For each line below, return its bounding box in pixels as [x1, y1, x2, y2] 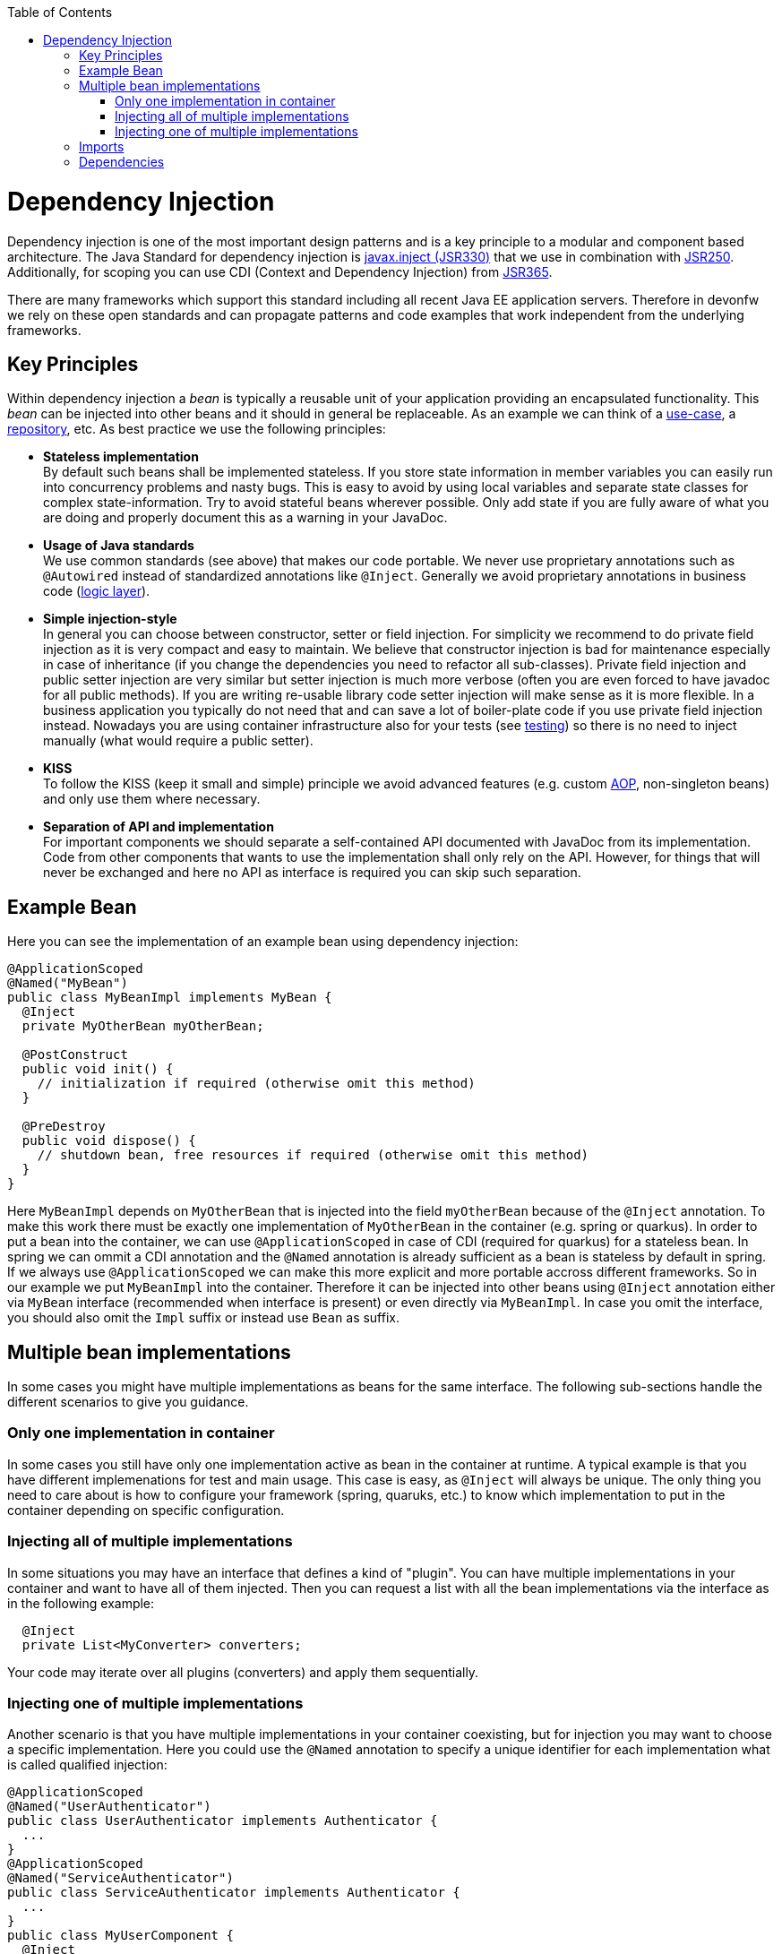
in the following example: [7, 1595, 155, 1611]
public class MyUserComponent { [7, 1928, 234, 1943]
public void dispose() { [21, 1133, 196, 1149]
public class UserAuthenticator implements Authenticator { [7, 1813, 438, 1829]
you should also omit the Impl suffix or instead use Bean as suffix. [7, 1310, 400, 1326]
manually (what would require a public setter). [43, 733, 314, 749]
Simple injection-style [43, 611, 177, 627]
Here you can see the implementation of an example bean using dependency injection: [7, 934, 519, 950]
